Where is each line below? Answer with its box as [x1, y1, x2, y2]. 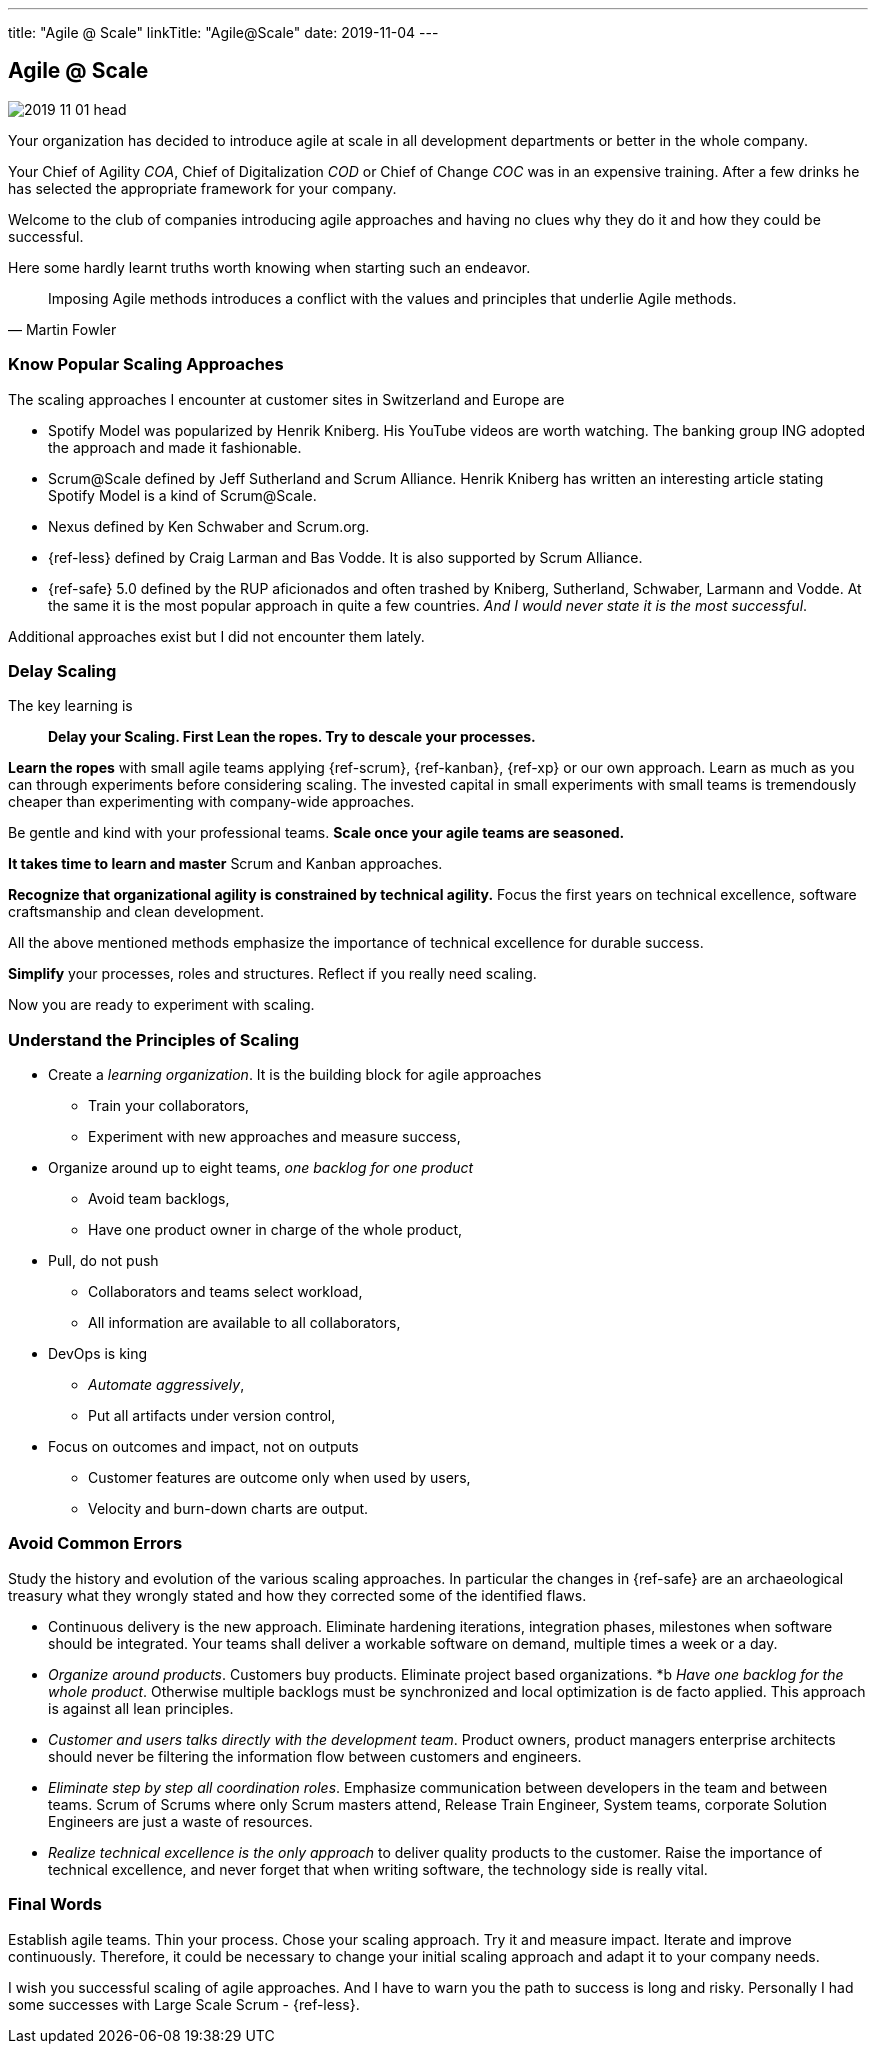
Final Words [8, 1894, 102, 1915]
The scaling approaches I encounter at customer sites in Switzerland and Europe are [8, 390, 565, 408]
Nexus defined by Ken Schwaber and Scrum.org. [48, 517, 370, 535]
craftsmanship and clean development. [8, 903, 264, 921]
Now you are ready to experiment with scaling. [8, 996, 315, 1014]
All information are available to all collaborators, [88, 1314, 401, 1332]
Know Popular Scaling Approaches [8, 354, 284, 375]
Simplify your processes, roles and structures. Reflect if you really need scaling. [8, 965, 537, 983]
